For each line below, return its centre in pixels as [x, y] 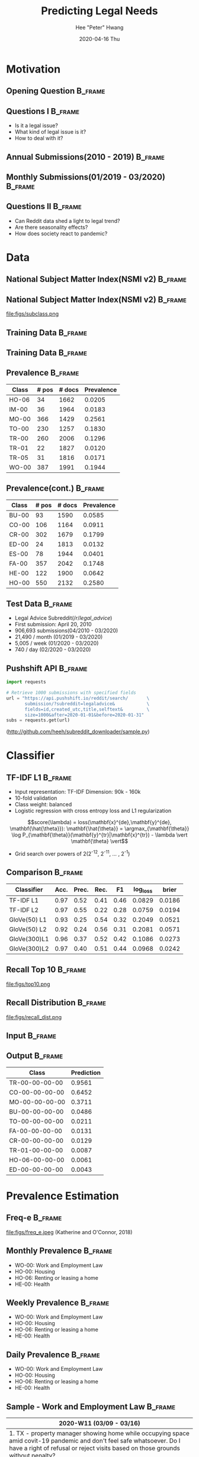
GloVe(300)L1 [29, 939]
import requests [26, 682]
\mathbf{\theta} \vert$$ [99, 841]
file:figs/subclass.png [33, 314]
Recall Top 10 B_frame [46, 970]
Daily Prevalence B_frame [53, 1354]
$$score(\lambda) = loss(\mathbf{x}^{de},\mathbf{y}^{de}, [99, 822]
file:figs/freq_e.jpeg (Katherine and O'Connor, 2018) [69, 1232]
